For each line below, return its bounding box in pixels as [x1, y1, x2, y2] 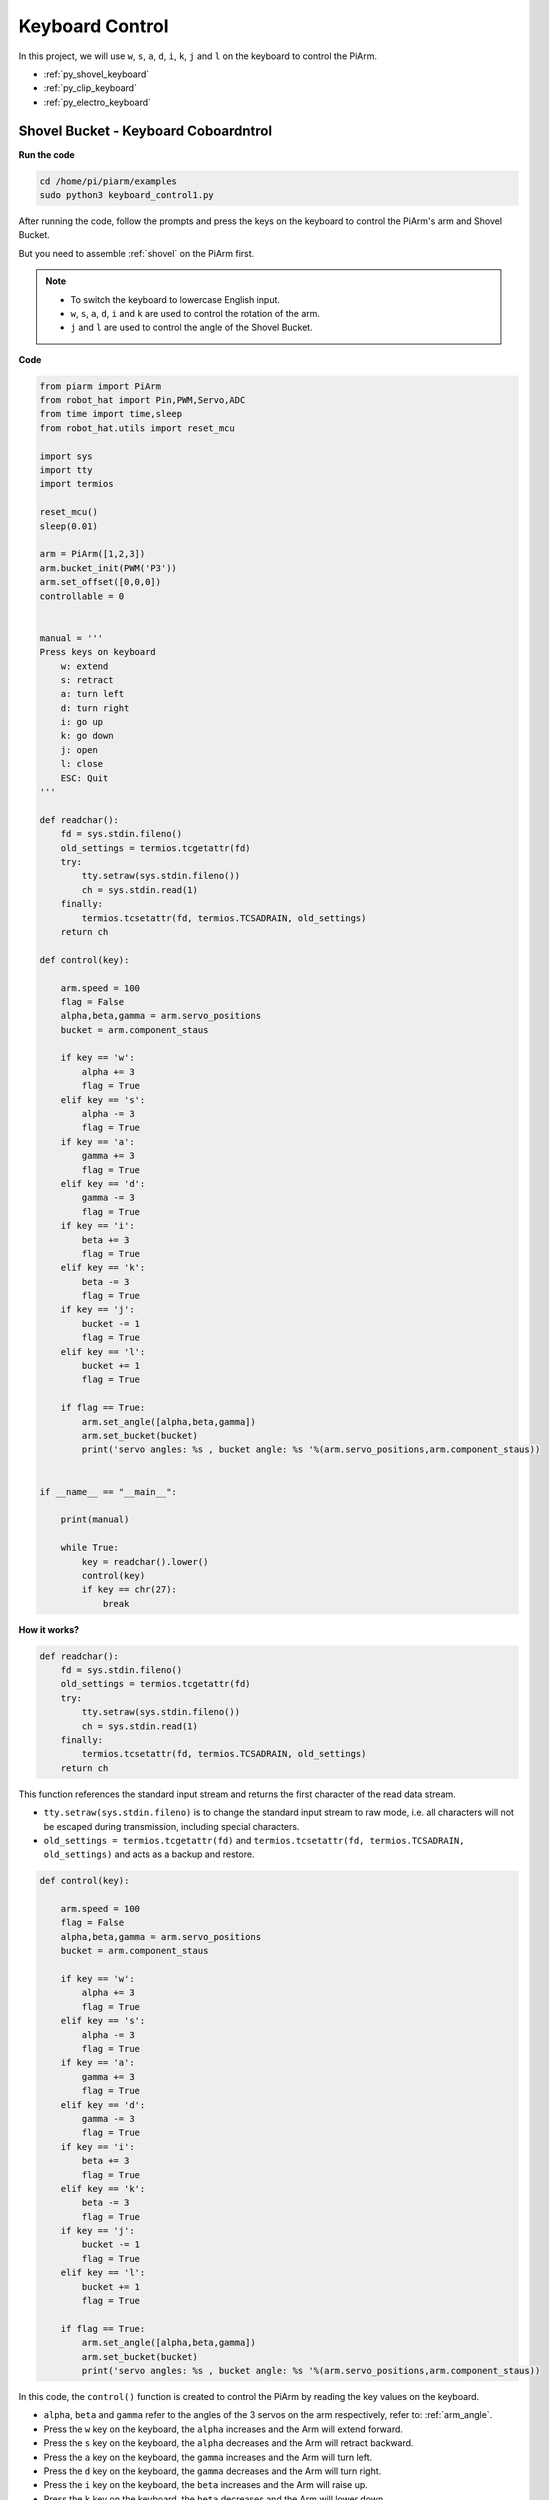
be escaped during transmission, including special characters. [43, 1820, 300, 1832]
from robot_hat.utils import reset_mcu [39, 422, 235, 434]
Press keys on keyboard [39, 646, 157, 658]
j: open [60, 744, 99, 755]
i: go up [60, 716, 104, 728]
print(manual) [60, 1514, 130, 1525]
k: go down [60, 730, 114, 742]
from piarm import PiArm [39, 380, 162, 392]
